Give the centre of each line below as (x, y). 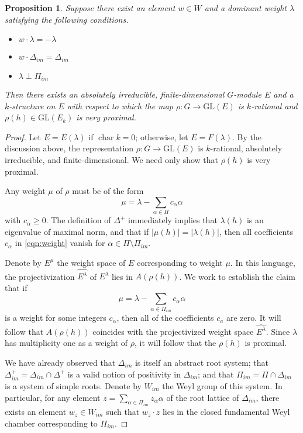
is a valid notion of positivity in (124, 374)
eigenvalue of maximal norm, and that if (77, 231)
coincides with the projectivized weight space (173, 331)
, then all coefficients (256, 231)
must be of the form (108, 191)
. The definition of (78, 220)
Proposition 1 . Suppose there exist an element (90, 8)
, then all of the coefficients (165, 318)
